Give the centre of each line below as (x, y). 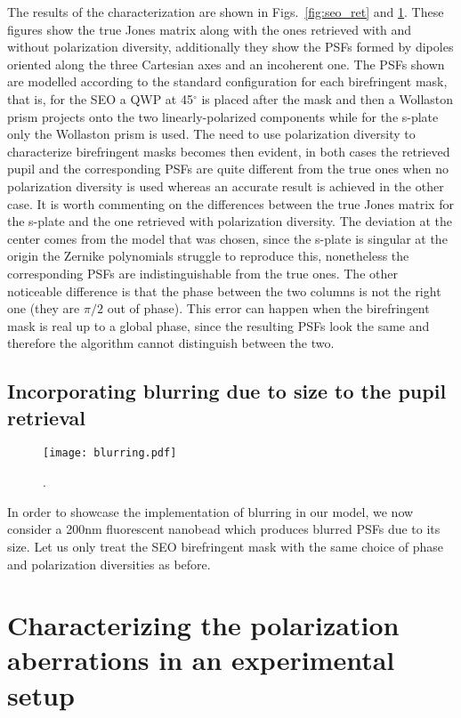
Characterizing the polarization (203, 625)
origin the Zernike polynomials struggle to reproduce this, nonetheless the (208, 256)
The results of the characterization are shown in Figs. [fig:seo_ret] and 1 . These (226, 12)
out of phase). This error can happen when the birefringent (268, 308)
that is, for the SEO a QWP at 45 (100, 98)
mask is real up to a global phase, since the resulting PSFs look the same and (218, 325)
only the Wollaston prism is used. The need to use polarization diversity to (211, 134)
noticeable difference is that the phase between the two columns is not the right (224, 290)
